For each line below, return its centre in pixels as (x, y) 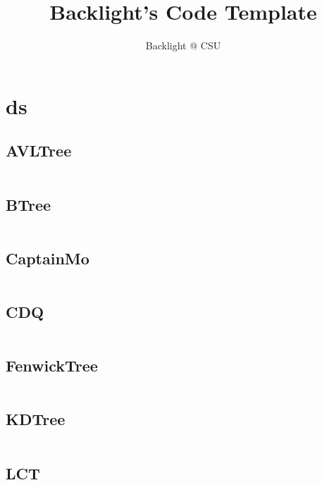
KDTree (36, 419)
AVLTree (39, 151)
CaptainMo (48, 258)
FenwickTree (52, 366)
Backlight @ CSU (183, 45)
